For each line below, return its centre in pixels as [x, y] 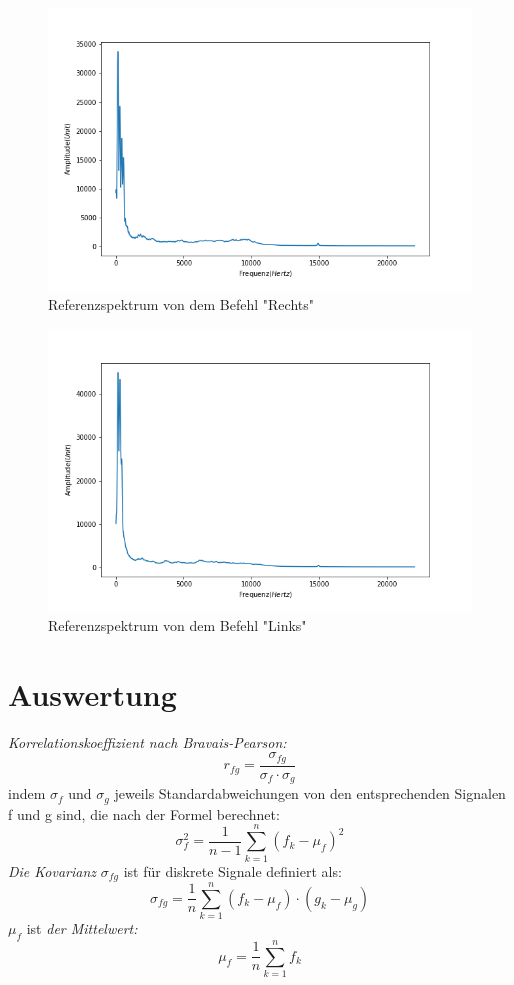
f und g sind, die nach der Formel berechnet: [144, 813]
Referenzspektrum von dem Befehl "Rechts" [181, 304]
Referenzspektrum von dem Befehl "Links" [177, 625]
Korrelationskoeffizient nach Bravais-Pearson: [147, 741]
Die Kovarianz [52, 870]
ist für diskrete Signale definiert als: [232, 870]
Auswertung [92, 693]
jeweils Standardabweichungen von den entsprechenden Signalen [310, 793]
